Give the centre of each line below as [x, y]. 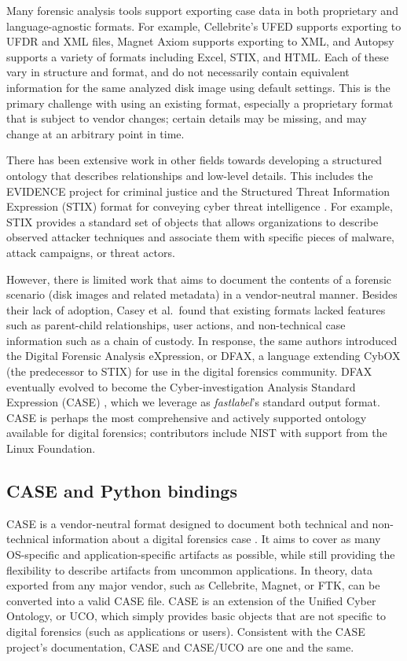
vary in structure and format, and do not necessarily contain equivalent [178, 72]
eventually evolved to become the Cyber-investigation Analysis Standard [181, 386]
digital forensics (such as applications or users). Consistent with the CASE [186, 631]
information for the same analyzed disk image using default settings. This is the [198, 87]
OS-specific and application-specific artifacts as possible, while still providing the [201, 555]
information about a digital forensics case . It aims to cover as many [216, 539]
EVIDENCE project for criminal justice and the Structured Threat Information [198, 191]
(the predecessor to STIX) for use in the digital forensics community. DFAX [189, 371]
